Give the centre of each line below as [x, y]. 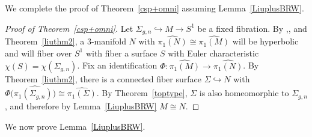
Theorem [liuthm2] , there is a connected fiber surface [103, 78]
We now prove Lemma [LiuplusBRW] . [75, 126]
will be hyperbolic [265, 41]
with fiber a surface [121, 53]
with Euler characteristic [213, 53]
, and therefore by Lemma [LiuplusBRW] [81, 106]
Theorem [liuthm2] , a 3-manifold [66, 41]
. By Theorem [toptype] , [142, 93]
